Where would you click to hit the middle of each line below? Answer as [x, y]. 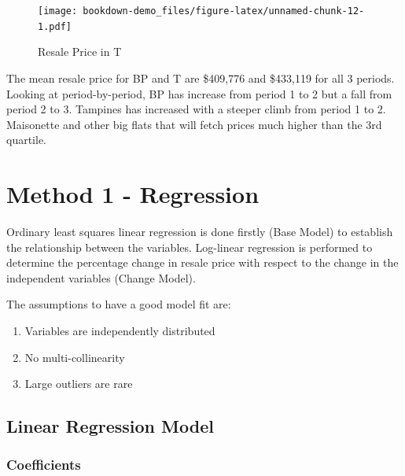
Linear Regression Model [110, 426]
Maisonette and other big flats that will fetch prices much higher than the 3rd [194, 124]
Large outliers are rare [79, 384]
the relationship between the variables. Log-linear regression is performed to [190, 247]
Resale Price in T [80, 52]
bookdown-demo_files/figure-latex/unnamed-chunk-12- [224, 11]
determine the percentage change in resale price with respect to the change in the [202, 262]
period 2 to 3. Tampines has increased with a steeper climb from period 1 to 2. [196, 109]
